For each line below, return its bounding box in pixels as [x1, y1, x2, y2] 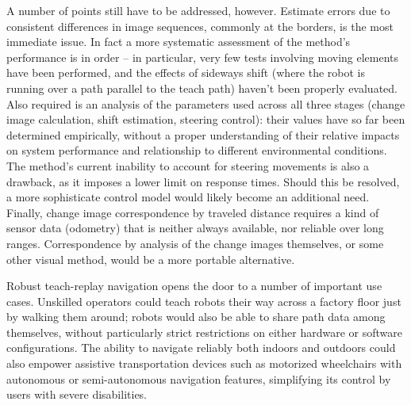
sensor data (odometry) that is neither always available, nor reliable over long [6, 220, 384, 236]
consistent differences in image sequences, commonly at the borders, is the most [6, 17, 394, 34]
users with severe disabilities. [6, 386, 148, 403]
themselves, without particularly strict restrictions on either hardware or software [6, 323, 403, 340]
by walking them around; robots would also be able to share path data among [6, 308, 386, 325]
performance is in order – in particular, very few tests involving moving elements [6, 48, 399, 65]
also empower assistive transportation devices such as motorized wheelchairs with [6, 355, 402, 372]
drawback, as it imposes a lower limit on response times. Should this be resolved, [6, 173, 400, 189]
